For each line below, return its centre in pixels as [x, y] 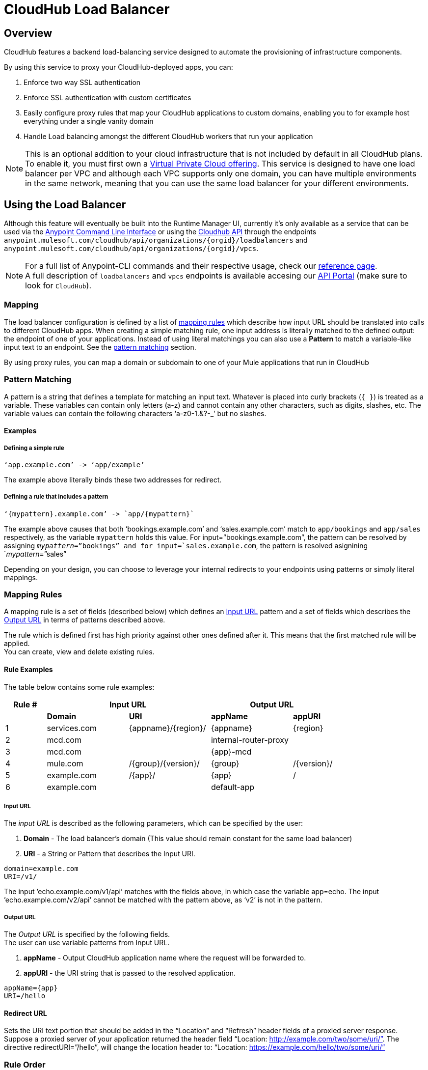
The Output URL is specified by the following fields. [87, 934]
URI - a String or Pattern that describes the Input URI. [109, 854]
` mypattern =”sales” [35, 554]
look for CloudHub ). [58, 286]
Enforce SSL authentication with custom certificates [107, 98]
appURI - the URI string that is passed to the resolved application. [130, 973]
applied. [17, 644]
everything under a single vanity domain [89, 121]
